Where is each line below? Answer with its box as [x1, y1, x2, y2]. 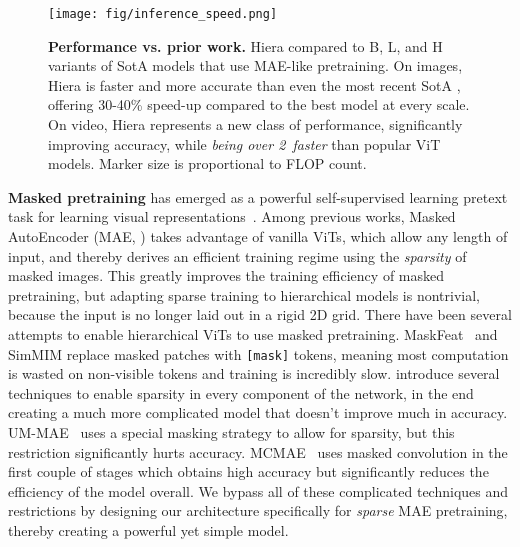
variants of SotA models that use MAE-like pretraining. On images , [48, 55, 463, 76]
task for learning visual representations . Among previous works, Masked [8, 206, 456, 227]
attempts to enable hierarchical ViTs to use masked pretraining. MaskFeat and [8, 323, 498, 344]
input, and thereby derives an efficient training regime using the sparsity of [8, 245, 467, 266]
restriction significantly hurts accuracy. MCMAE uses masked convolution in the [8, 441, 508, 462]
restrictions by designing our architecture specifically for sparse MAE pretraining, [8, 500, 508, 521]
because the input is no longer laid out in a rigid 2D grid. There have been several [8, 304, 512, 325]
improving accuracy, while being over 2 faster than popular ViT [48, 133, 441, 154]
